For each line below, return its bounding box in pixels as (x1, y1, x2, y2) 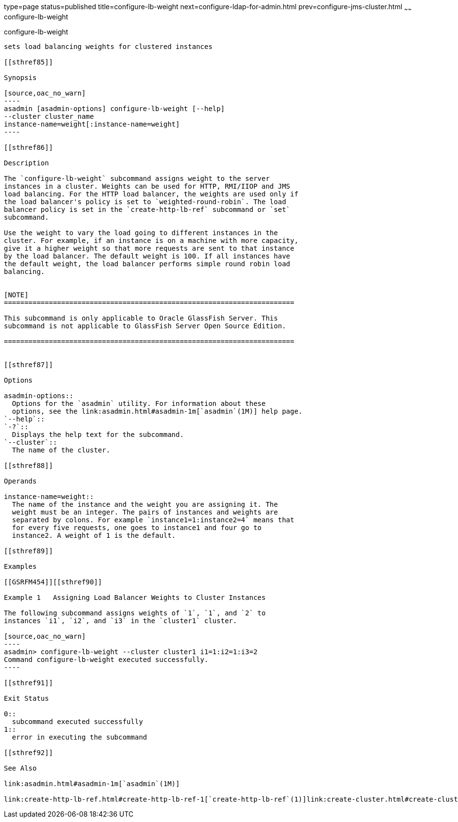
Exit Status (4, 694, 49, 702)
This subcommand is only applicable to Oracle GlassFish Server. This (4, 314, 278, 322)
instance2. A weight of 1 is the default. (12, 531, 176, 539)
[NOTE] (4, 290, 29, 299)
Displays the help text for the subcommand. (12, 430, 184, 438)
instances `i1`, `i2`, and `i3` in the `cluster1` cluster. (4, 616, 237, 625)
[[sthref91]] (4, 678, 53, 687)
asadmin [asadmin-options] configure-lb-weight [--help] (4, 104, 225, 113)
